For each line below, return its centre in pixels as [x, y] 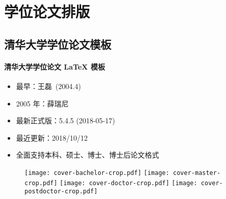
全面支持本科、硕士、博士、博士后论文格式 [87, 155]
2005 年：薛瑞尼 [42, 103]
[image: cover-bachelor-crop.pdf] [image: [97, 173]
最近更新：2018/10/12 [52, 137]
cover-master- [197, 173]
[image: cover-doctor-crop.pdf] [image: [129, 183]
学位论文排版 [47, 12]
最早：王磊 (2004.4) [48, 86]
